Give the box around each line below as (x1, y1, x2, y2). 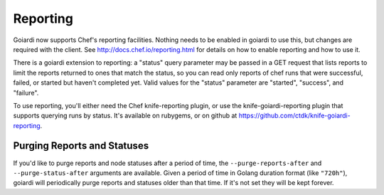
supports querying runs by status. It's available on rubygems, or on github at (13, 111, 238, 120)
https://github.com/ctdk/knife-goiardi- (238, 111, 351, 120)
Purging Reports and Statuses (13, 139, 149, 152)
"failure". (13, 88, 39, 97)
